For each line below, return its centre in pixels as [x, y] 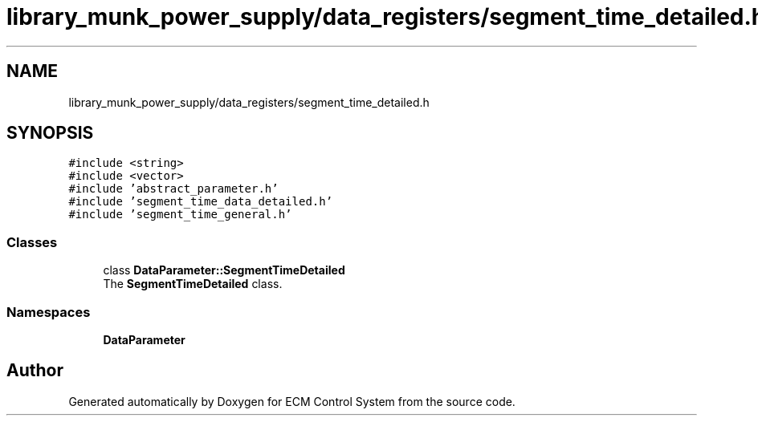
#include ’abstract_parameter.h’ [173, 189]
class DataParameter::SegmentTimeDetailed [224, 270]
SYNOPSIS [50, 133]
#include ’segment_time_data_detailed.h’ [201, 202]
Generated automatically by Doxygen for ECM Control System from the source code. [292, 401]
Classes [32, 242]
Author [35, 371]
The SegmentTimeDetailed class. [193, 284]
